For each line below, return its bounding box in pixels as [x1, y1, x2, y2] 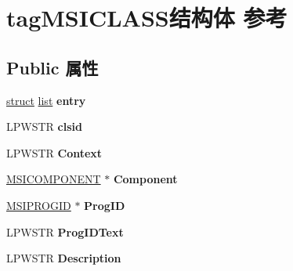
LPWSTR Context [6, 144, 103, 161]
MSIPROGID [6, 197, 71, 213]
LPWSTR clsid [6, 118, 82, 135]
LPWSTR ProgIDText [6, 223, 124, 240]
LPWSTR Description [6, 250, 121, 266]
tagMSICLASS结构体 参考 [6, 2, 288, 34]
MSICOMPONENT [6, 171, 101, 187]
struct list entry [6, 92, 86, 108]
